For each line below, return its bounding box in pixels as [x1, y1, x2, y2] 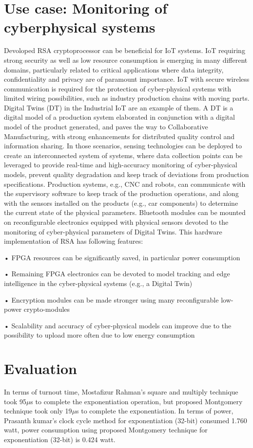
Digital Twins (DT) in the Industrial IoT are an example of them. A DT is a [4, 102, 234, 112]
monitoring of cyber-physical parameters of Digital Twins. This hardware [4, 226, 222, 236]
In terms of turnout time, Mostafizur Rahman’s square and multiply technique [4, 387, 238, 397]
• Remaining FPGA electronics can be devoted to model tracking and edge [4, 269, 230, 279]
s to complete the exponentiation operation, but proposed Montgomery [30, 396, 243, 406]
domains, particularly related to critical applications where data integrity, [4, 64, 224, 74]
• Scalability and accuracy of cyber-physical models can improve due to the [4, 320, 232, 330]
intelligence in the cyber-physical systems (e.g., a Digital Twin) [4, 278, 193, 288]
